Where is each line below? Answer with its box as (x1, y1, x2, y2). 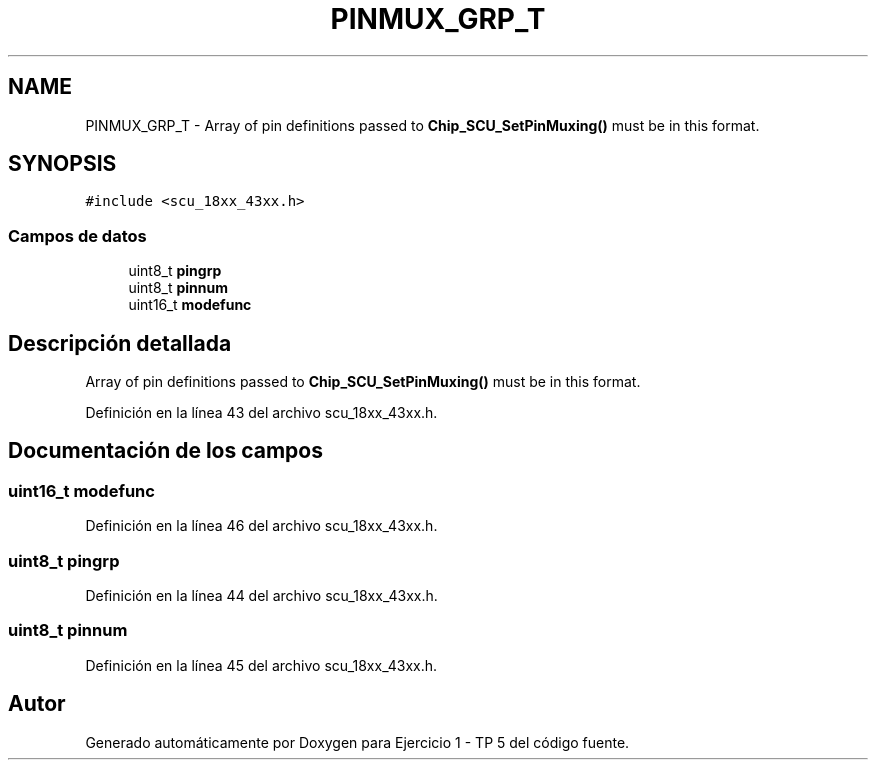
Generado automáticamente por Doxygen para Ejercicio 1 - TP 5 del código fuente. (85, 733, 630, 751)
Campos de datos (8, 225, 147, 246)
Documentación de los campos (8, 438, 323, 464)
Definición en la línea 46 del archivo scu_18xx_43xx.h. (85, 517, 438, 535)
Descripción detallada (8, 330, 232, 356)
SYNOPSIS (8, 151, 117, 177)
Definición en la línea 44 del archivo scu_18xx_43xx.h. (85, 587, 438, 604)
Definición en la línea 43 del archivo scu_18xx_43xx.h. (85, 404, 438, 422)
